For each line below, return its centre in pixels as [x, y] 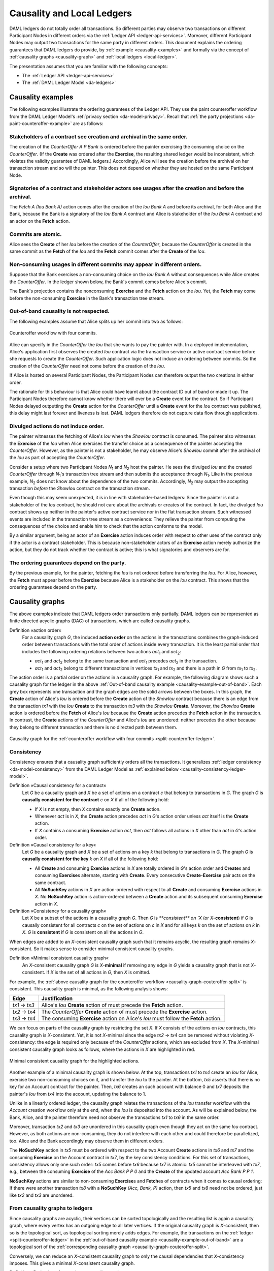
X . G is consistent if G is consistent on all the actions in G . [83, 932]
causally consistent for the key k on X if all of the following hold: [90, 859]
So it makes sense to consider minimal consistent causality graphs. [104, 949]
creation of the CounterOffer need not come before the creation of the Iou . [87, 366]
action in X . [46, 904]
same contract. [50, 883]
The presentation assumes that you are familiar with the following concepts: [89, 66]
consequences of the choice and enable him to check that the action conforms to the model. [106, 526]
